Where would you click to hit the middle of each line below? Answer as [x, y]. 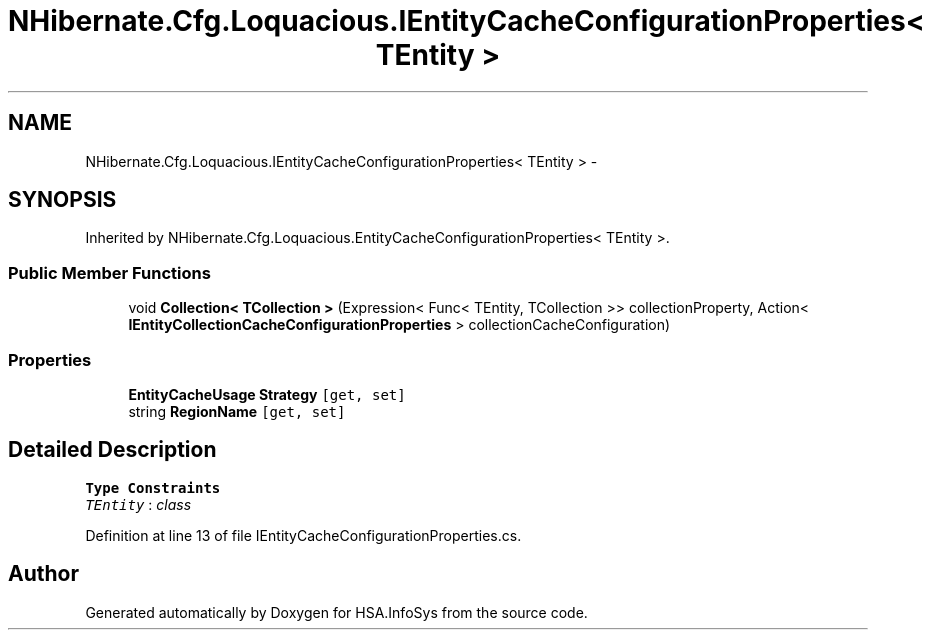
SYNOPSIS [62, 200]
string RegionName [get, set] [237, 411]
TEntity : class [138, 504]
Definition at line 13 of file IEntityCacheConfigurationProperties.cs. [303, 535]
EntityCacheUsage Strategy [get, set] [267, 394]
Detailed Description [112, 450]
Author [43, 574]
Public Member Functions [109, 272]
